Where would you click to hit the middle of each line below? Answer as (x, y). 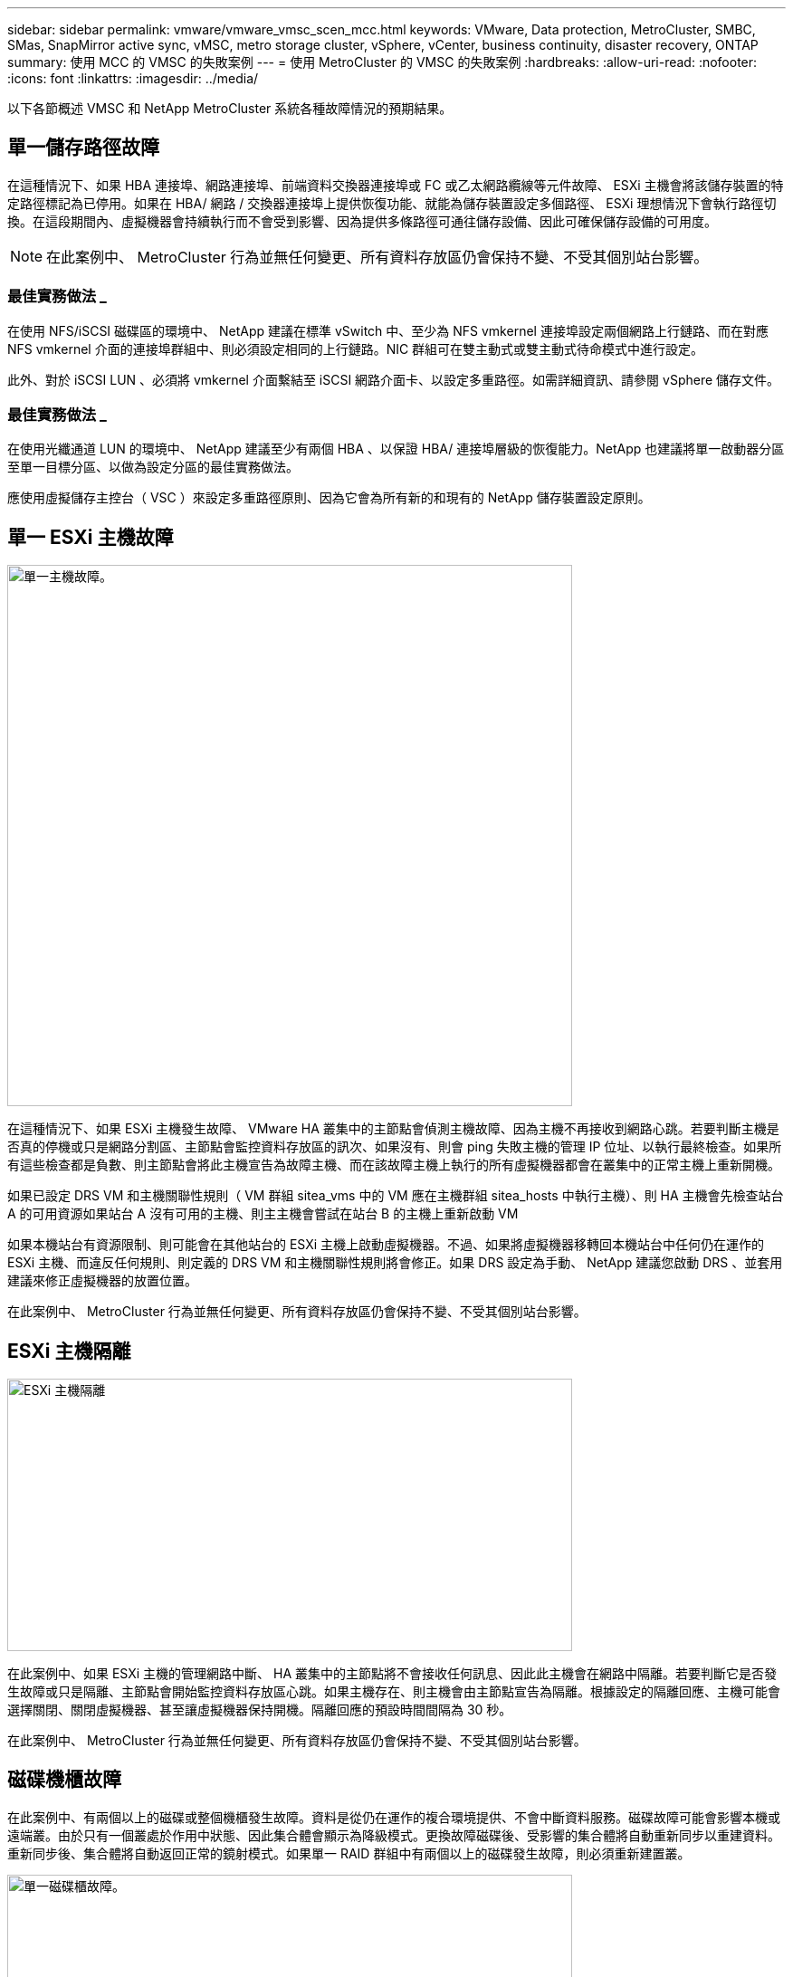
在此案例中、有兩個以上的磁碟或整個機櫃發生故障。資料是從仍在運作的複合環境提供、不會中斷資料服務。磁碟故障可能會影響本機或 (394, 1817)
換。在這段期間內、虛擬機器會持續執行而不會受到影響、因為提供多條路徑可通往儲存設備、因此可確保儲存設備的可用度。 (362, 221)
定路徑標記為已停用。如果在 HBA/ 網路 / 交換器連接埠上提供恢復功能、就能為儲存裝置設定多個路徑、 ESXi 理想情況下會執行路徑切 (392, 203)
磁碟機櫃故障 (64, 1780)
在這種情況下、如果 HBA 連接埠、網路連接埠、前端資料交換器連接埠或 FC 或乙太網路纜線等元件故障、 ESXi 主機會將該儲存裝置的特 (396, 185)
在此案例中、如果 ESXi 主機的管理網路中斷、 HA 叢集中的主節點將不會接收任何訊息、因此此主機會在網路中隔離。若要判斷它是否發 (392, 1674)
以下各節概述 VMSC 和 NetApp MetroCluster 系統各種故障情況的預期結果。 (230, 108)
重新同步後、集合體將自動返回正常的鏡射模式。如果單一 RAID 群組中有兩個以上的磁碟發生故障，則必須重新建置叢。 (349, 1853)
